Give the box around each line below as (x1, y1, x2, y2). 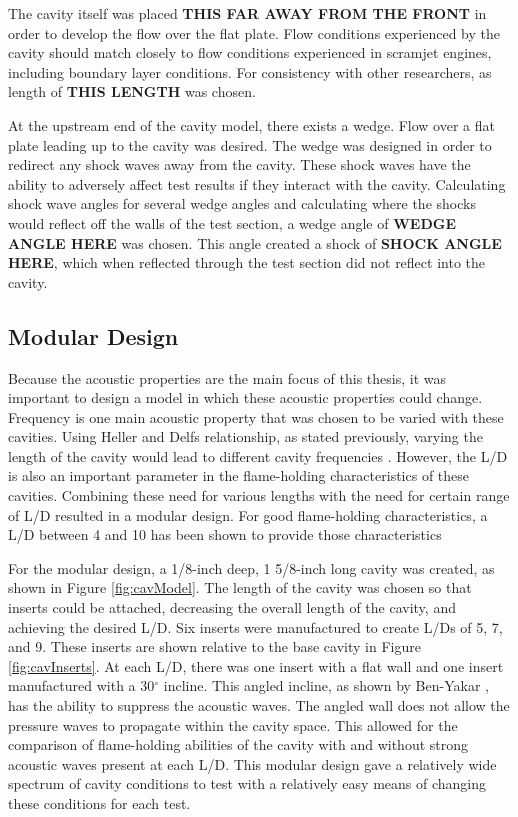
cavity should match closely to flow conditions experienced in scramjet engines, (8, 42, 492, 63)
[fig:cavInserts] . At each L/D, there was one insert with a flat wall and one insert (8, 655, 504, 676)
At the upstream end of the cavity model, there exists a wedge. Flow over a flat (8, 114, 495, 135)
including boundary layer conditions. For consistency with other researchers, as (8, 61, 492, 82)
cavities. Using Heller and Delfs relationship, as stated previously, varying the (8, 426, 483, 447)
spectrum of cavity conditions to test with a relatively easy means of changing (8, 773, 486, 794)
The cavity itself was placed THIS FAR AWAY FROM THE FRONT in (8, 3, 487, 23)
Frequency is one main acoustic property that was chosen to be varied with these (8, 406, 504, 427)
